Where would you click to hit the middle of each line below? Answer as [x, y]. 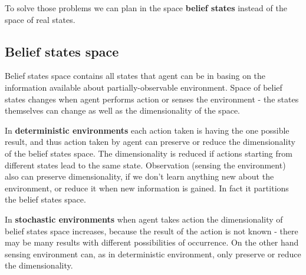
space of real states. [40, 19]
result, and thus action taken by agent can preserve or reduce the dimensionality [150, 142]
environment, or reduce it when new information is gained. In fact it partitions [147, 188]
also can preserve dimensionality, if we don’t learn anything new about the [139, 176]
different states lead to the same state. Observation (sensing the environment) [145, 165]
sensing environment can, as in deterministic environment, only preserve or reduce [153, 254]
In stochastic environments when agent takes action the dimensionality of [144, 219]
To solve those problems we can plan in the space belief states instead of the [146, 8]
